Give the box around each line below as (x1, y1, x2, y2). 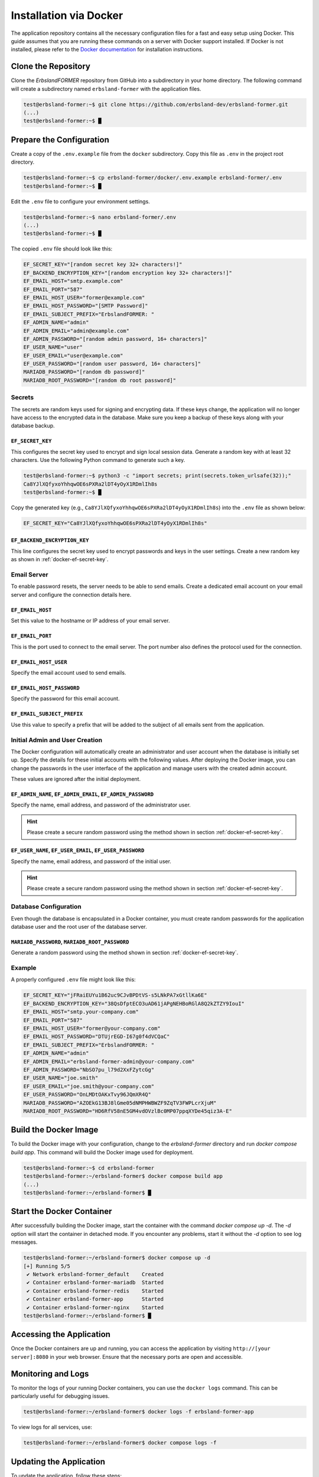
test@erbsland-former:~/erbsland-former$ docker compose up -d (23, 1254, 211, 1261)
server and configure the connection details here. (11, 591, 132, 598)
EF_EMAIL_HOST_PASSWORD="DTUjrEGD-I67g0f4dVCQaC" (23, 1033, 170, 1040)
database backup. (11, 422, 56, 430)
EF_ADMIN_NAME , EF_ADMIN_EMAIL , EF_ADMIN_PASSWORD (11, 790, 154, 798)
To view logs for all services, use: (11, 1424, 93, 1431)
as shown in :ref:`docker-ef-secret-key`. (11, 556, 109, 563)
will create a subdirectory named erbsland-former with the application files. (11, 85, 201, 92)
